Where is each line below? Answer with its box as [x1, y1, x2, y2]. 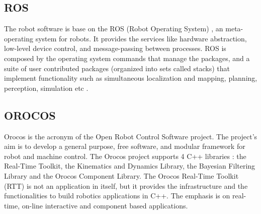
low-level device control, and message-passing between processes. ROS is [4, 43, 226, 54]
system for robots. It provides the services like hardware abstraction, [35, 33, 247, 43]
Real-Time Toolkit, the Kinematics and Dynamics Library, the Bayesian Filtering [4, 161, 255, 171]
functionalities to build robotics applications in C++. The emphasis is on [4, 190, 230, 201]
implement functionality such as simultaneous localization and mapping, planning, [4, 73, 257, 83]
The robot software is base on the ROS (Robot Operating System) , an [4, 23, 223, 34]
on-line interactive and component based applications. [22, 200, 188, 210]
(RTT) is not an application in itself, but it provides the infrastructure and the [4, 180, 248, 191]
